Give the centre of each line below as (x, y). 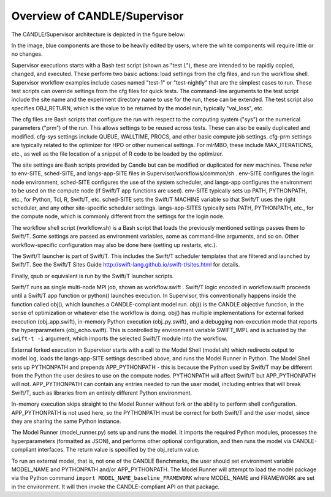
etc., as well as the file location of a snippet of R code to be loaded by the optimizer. (117, 154)
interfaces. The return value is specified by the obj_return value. (119, 450)
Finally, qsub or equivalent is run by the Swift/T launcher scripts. (93, 276)
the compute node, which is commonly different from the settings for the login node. (118, 216)
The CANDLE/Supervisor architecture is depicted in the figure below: (98, 34)
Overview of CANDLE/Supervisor (97, 16)
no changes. (27, 54)
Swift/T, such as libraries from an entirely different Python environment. (102, 393)
